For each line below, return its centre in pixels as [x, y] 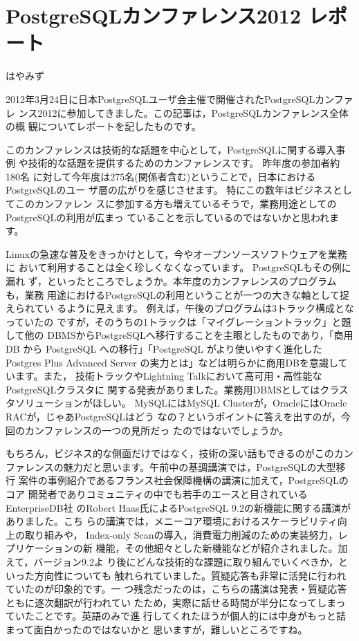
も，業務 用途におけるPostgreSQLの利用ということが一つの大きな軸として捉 [177, 294]
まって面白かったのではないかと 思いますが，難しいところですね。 [157, 629]
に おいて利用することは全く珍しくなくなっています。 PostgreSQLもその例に [178, 267]
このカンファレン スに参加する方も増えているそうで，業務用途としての [176, 204]
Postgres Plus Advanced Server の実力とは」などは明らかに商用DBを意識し [172, 362]
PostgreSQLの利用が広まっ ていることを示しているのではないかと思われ [168, 217]
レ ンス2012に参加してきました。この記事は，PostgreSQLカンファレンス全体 [177, 112]
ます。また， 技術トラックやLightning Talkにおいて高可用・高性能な [168, 376]
